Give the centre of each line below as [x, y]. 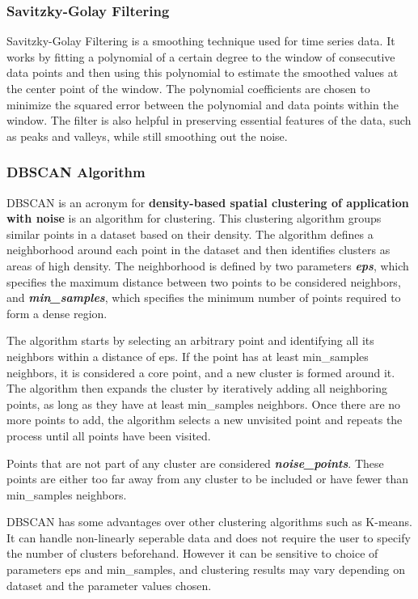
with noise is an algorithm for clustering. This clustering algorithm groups [194, 218]
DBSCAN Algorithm [76, 172]
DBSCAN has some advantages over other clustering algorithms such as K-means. [209, 522]
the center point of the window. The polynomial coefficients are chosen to [188, 88]
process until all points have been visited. [109, 435]
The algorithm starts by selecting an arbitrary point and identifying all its [190, 340]
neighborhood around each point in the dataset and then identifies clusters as [198, 250]
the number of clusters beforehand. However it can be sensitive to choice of [192, 553]
